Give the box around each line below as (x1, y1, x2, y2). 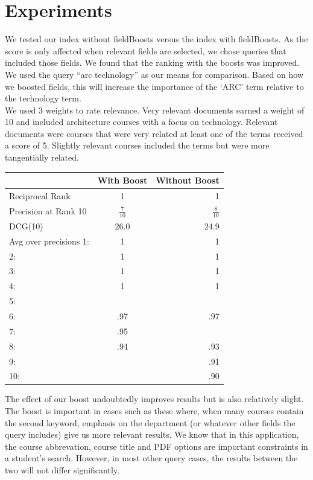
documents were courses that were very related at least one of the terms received (5, 127, 303, 139)
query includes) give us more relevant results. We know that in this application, (5, 428, 299, 441)
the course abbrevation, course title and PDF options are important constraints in (5, 440, 308, 452)
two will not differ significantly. (5, 464, 119, 476)
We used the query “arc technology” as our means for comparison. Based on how (5, 68, 304, 80)
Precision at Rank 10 (9, 204, 87, 217)
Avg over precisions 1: (9, 234, 89, 247)
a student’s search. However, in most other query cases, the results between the (5, 452, 298, 464)
